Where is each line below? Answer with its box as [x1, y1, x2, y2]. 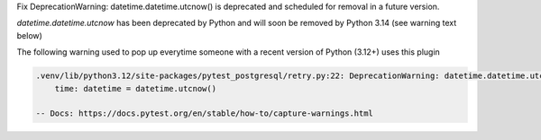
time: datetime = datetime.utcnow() [54, 83, 216, 93]
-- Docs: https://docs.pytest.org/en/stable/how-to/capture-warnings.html [35, 109, 374, 118]
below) [16, 30, 42, 40]
